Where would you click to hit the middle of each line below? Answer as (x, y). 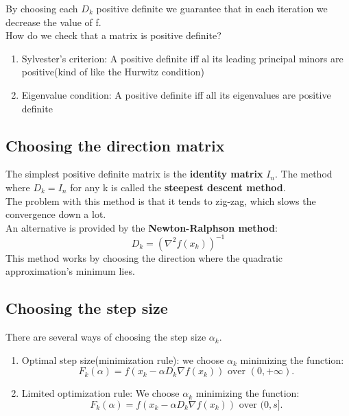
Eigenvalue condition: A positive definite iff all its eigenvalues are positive (176, 94)
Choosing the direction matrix (115, 145)
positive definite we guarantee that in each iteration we (212, 8)
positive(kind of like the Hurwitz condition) (113, 72)
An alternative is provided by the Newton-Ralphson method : (142, 227)
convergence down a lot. (56, 214)
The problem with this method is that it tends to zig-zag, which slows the (161, 200)
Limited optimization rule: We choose (100, 393)
